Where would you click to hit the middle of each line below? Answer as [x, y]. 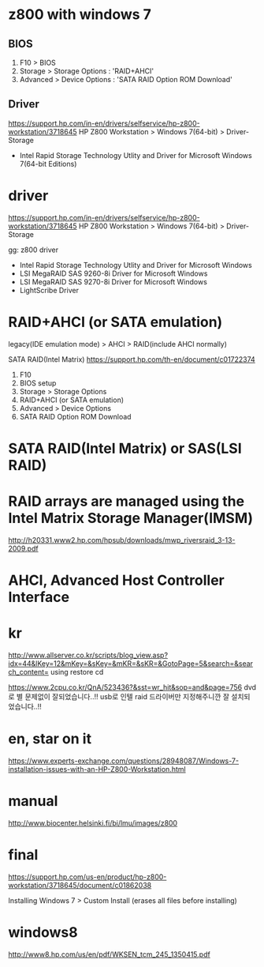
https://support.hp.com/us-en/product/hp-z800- [87, 877]
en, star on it [50, 739]
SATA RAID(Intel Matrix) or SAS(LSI [125, 448]
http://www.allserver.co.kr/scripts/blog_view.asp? [88, 655]
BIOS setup [38, 383]
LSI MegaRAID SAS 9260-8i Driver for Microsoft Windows [113, 273]
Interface [39, 597]
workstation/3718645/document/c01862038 [80, 885]
